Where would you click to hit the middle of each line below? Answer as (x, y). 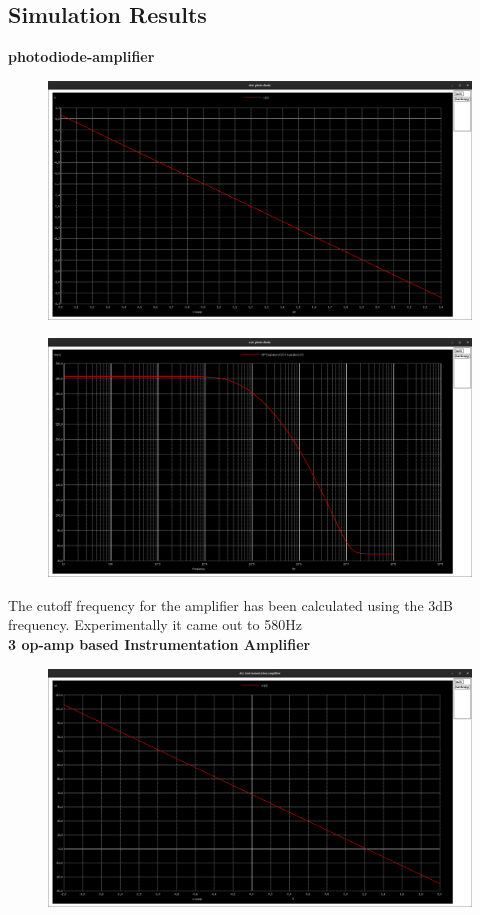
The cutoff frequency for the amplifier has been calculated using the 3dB (230, 604)
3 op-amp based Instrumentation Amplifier (159, 643)
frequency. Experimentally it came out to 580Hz (155, 624)
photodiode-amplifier (81, 56)
